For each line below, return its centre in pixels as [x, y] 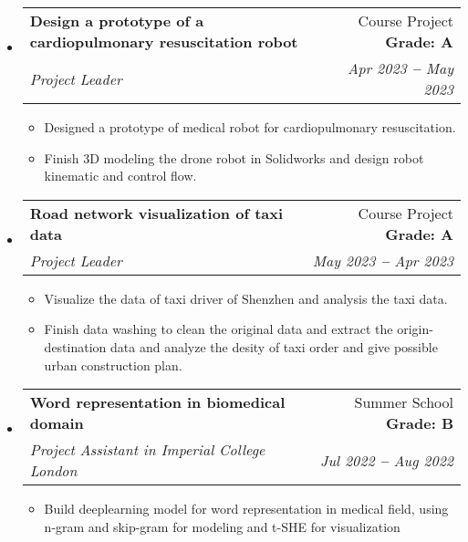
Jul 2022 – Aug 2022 [387, 460]
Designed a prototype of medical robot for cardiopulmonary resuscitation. [250, 127]
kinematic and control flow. [120, 176]
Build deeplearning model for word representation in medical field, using [246, 509]
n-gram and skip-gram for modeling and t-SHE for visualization [222, 526]
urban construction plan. [113, 365]
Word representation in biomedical [157, 402]
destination [75, 346]
